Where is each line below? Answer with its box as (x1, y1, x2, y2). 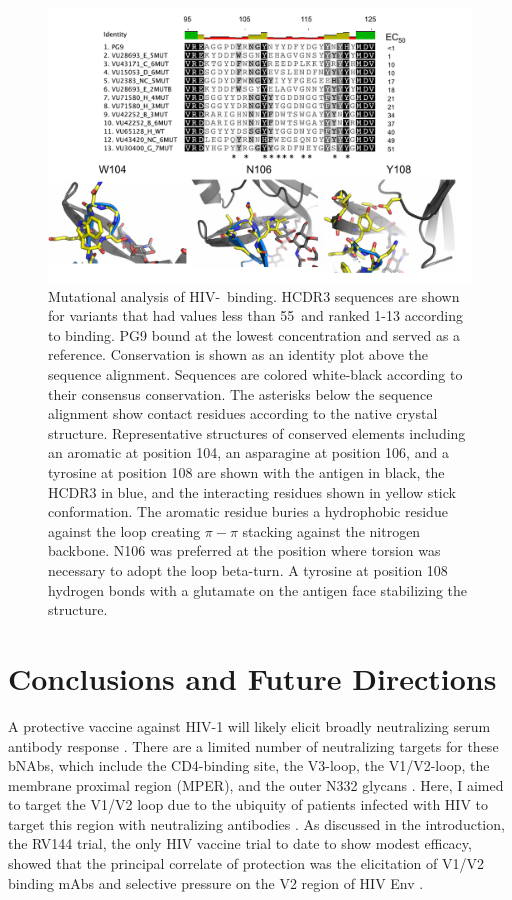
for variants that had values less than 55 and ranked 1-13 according (48, 305, 464, 326)
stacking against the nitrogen (242, 520, 421, 541)
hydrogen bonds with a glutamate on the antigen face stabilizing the (48, 579, 468, 600)
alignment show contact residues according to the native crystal (48, 403, 438, 424)
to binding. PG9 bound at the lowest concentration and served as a (48, 324, 461, 345)
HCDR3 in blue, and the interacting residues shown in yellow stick (48, 481, 456, 502)
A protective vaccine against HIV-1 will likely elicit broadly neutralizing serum (8, 715, 491, 736)
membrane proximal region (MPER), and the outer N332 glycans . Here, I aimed (8, 774, 504, 795)
